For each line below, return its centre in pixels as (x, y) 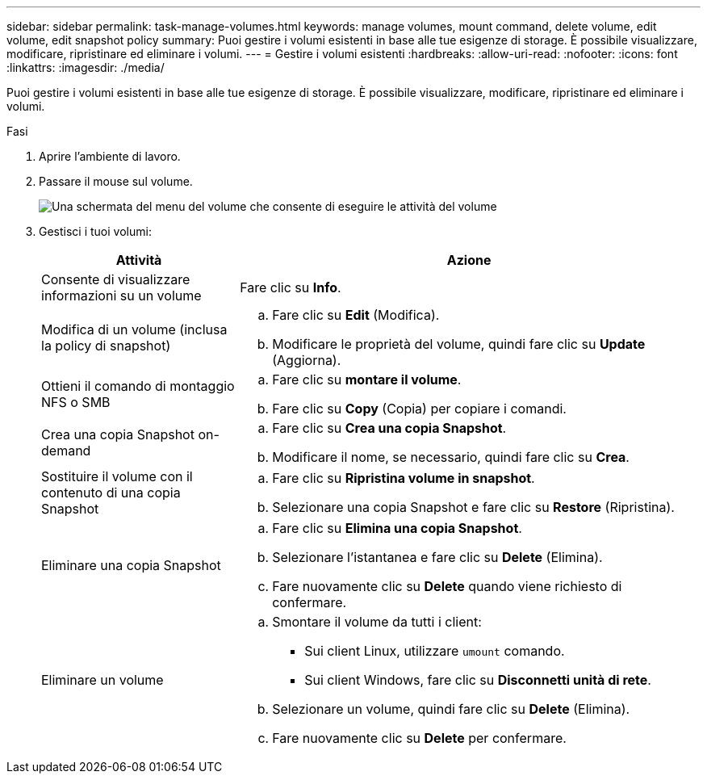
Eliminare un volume (102, 680)
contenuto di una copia (111, 493)
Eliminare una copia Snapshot (131, 565)
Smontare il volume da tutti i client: (377, 622)
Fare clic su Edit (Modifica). (356, 315)
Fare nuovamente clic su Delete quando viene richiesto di (447, 586)
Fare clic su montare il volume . (367, 380)
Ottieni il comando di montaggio (138, 386)
